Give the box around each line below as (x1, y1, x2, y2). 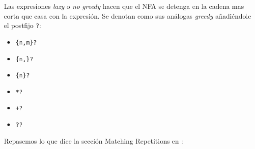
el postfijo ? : (4, 20, 41, 30)
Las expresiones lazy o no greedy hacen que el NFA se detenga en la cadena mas (4, 1, 244, 11)
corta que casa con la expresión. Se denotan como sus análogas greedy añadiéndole (4, 10, 251, 21)
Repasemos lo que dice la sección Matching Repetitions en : (4, 135, 183, 146)
